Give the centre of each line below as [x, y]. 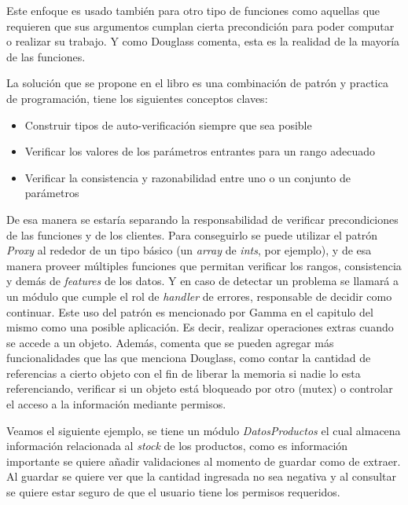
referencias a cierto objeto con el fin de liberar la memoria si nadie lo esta [184, 373]
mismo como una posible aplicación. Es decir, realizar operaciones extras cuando [200, 327]
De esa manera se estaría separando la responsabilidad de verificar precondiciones [202, 219]
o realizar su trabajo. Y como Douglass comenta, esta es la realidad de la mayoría [203, 41]
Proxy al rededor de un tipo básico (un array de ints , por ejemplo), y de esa [189, 250]
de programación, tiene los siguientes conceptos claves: [137, 98]
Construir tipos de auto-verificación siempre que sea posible [168, 124]
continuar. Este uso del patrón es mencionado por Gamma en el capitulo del [190, 311]
